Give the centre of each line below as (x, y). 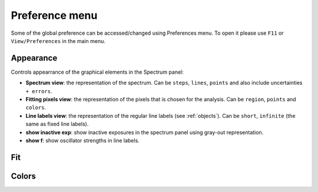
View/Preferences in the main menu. (58, 41)
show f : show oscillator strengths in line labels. (82, 140)
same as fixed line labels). (57, 124)
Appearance (34, 58)
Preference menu (54, 15)
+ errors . (39, 91)
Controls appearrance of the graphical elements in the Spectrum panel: (97, 72)
